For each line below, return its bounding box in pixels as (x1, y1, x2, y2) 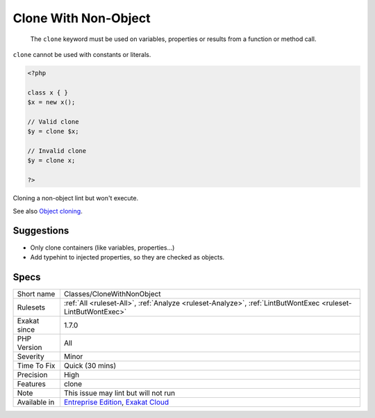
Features (17, 379, 47, 389)
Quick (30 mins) (63, 360, 117, 370)
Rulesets (17, 303, 45, 312)
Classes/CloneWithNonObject (63, 289, 161, 298)
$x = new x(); (27, 98, 76, 106)
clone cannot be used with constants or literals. (12, 50, 151, 58)
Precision (17, 369, 48, 379)
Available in (17, 397, 55, 407)
